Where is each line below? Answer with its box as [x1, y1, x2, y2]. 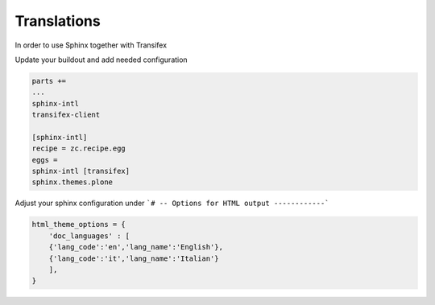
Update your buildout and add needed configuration [14, 55, 188, 64]
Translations [14, 12, 101, 30]
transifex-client [31, 110, 101, 120]
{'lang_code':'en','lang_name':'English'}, [48, 242, 223, 252]
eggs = [31, 155, 58, 164]
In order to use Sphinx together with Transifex [14, 40, 168, 50]
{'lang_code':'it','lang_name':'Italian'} [48, 253, 219, 263]
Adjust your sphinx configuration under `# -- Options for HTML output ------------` [14, 198, 329, 208]
